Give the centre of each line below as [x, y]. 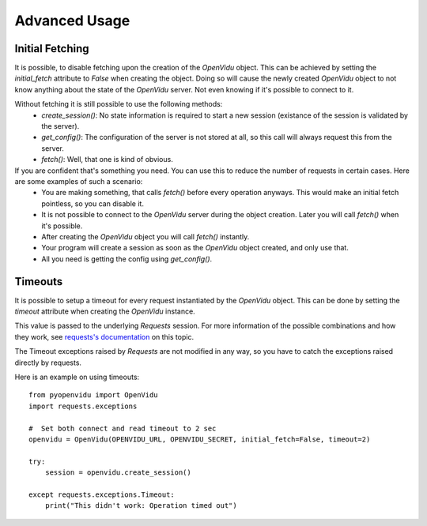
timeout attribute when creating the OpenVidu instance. [105, 311]
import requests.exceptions [83, 406]
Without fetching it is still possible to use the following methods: [119, 104]
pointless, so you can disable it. [93, 203]
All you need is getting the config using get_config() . [127, 259]
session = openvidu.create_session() [118, 473]
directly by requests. [48, 363]
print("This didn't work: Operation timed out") [141, 506]
